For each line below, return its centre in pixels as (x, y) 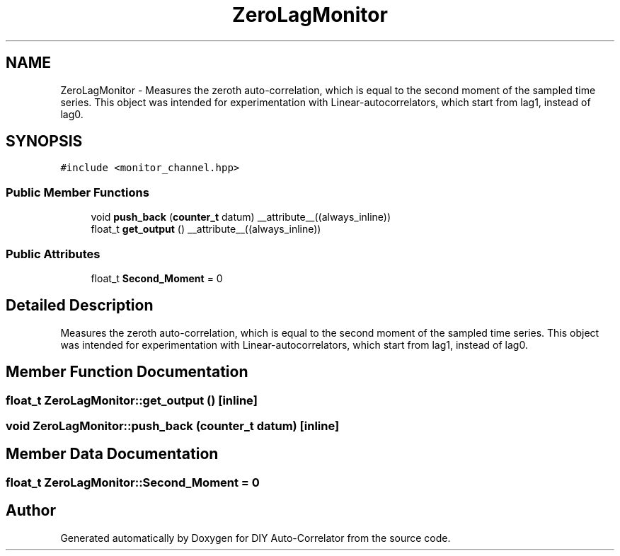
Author (31, 511)
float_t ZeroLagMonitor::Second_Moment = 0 (133, 482)
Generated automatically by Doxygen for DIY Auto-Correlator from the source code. (256, 538)
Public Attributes (53, 254)
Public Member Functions (77, 192)
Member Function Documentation (127, 372)
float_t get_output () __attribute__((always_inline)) (206, 229)
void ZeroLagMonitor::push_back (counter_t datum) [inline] (173, 426)
